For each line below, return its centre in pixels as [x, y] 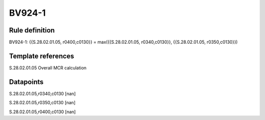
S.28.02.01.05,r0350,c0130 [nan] [42, 103]
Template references [42, 56]
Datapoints [26, 82]
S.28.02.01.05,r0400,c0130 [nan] [42, 112]
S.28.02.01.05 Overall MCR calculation [48, 68]
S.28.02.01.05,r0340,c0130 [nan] [42, 93]
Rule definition [32, 30]
